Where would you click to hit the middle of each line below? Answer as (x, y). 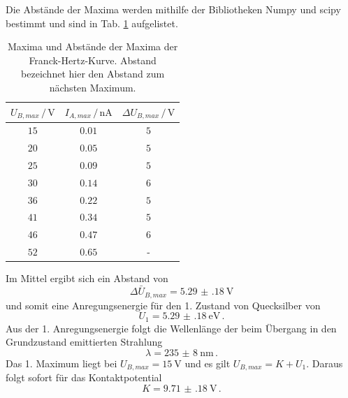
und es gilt (208, 363)
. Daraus (325, 363)
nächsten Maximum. (93, 87)
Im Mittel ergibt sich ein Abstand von (87, 278)
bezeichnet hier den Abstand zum (93, 74)
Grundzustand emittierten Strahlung (84, 342)
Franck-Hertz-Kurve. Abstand (93, 60)
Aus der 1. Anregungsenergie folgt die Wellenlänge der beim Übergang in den (171, 328)
